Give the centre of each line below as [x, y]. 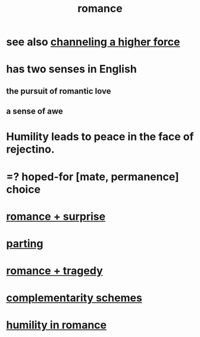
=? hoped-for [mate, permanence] [93, 177]
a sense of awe [35, 111]
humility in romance [57, 325]
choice [23, 189]
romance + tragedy [54, 271]
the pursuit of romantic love [59, 91]
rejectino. [30, 149]
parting [25, 243]
